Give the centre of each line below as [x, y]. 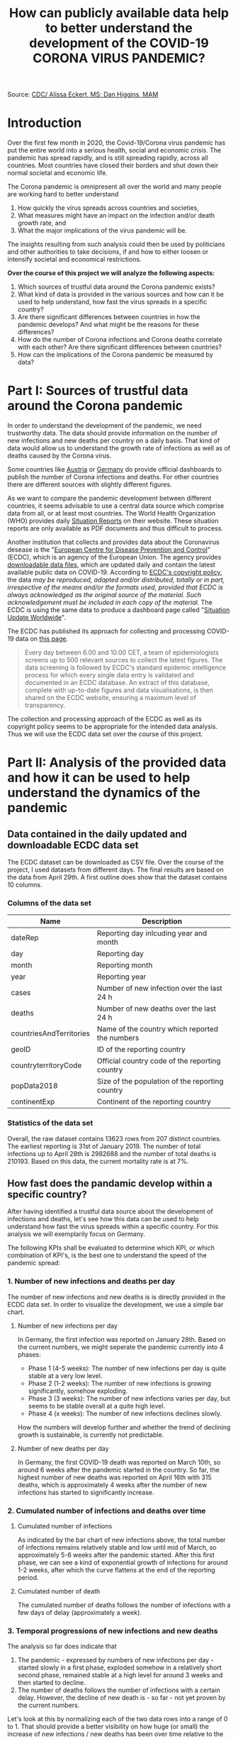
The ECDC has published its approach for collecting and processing [106, 631]
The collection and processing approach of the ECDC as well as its [104, 719]
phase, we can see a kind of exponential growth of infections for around [123, 1562]
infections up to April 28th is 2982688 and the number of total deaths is [112, 1153]
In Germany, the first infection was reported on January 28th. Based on [121, 1339]
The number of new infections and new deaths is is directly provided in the [117, 1296]
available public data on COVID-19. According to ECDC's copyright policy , [115, 572]
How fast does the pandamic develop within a [110, 1183]
